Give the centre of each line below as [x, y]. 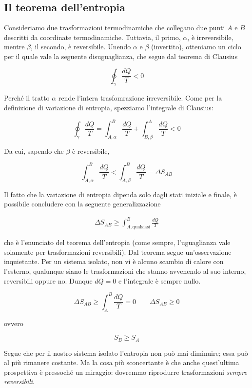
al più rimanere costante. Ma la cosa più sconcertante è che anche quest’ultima [122, 362]
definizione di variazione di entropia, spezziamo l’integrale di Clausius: [109, 107]
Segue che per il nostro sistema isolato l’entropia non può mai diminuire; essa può [126, 353]
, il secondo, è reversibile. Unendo [81, 47]
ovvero [14, 323]
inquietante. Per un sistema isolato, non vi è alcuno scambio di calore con [114, 261]
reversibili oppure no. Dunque [48, 280]
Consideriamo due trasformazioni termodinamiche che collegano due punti [115, 28]
